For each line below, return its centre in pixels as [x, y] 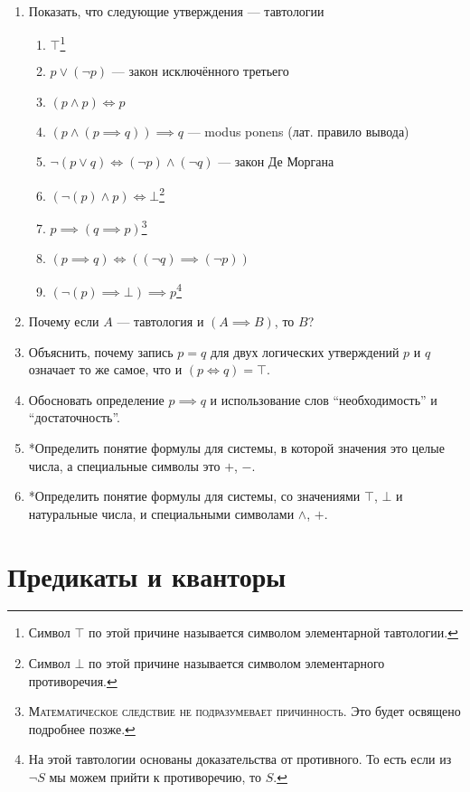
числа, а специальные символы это [124, 465]
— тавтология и [160, 321]
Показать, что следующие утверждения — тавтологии [176, 11]
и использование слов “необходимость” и [324, 399]
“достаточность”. [74, 417]
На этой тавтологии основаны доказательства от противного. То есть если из [240, 759]
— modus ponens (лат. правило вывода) [298, 131]
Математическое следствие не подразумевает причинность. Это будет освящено [244, 711]
